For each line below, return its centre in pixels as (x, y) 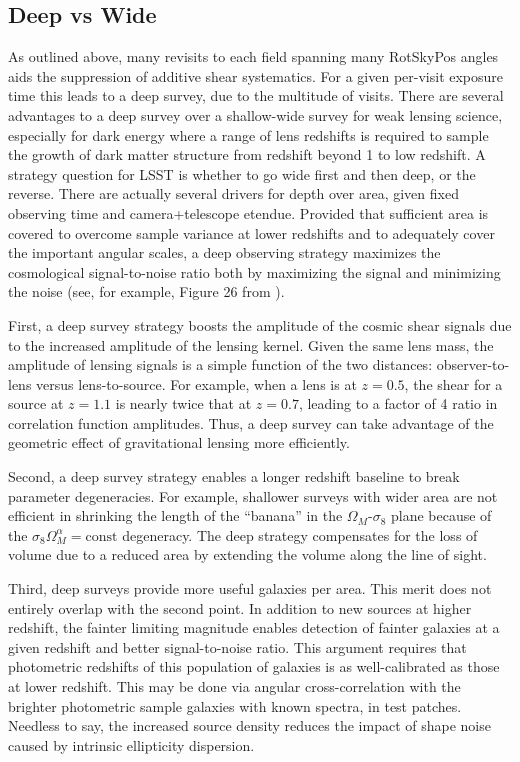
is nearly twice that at (183, 403)
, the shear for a (453, 383)
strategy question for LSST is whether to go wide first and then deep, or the (242, 173)
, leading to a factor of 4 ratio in (398, 403)
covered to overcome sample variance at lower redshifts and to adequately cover (251, 232)
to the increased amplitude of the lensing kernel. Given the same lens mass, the (251, 344)
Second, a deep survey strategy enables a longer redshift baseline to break (234, 476)
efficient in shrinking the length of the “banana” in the (175, 515)
